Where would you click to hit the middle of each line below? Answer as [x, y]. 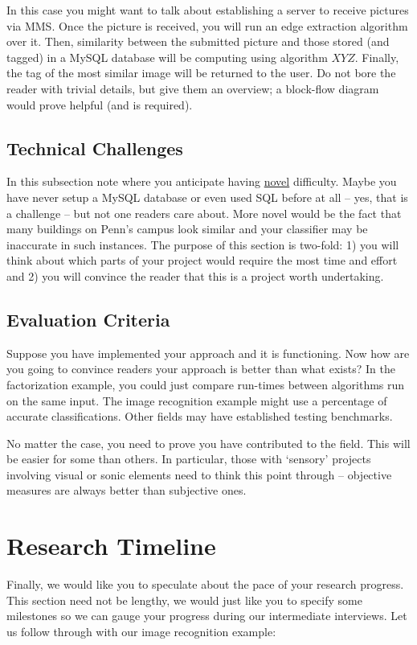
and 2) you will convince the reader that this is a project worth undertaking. [195, 275]
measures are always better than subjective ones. [127, 490]
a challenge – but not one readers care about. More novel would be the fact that [204, 213]
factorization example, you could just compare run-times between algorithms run [206, 384]
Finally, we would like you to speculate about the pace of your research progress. [205, 584]
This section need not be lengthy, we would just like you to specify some [184, 600]
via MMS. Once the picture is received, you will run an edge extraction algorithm [207, 25]
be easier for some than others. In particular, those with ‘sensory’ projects [189, 459]
